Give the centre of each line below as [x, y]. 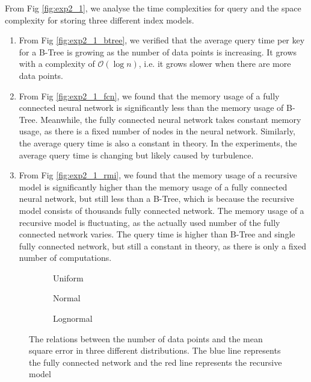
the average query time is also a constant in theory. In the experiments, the [158, 142]
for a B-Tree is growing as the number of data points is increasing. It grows [158, 52]
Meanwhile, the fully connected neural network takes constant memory [171, 119]
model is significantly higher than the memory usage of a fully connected [153, 186]
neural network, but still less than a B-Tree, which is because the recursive [156, 199]
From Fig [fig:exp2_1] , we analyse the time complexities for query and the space [153, 8]
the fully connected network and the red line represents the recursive [155, 362]
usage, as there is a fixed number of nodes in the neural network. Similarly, [157, 131]
